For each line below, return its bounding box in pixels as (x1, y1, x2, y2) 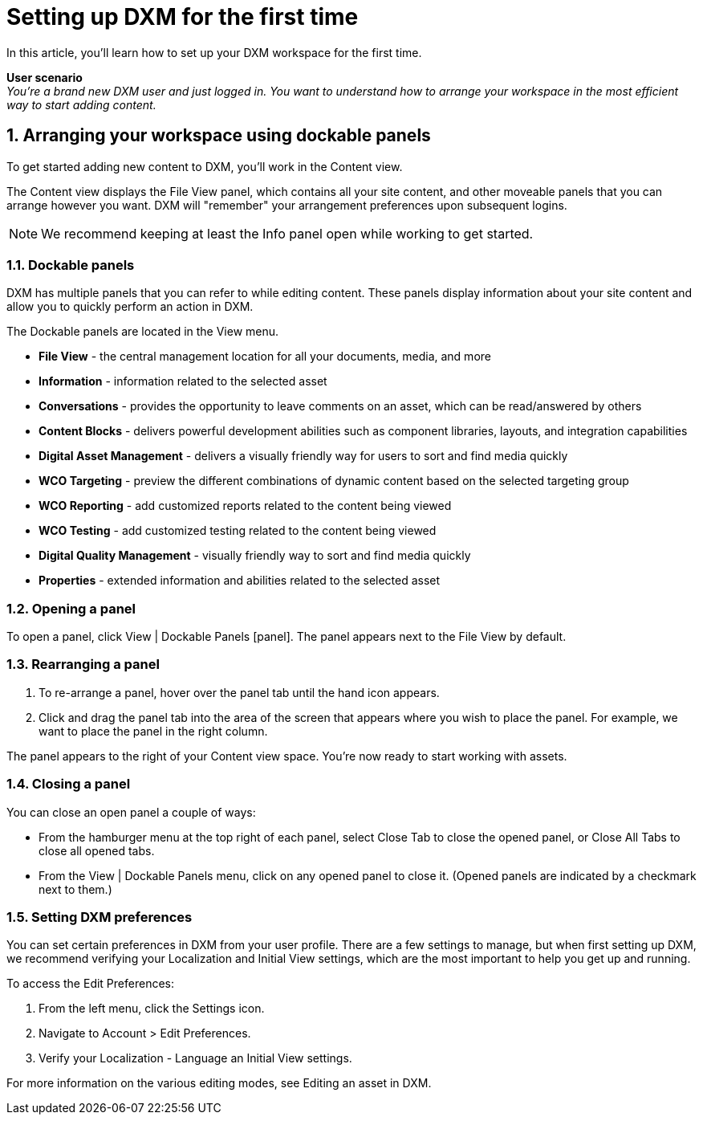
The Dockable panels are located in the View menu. (6, 324, 279, 339)
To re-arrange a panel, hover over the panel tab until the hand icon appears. (39, 685, 440, 699)
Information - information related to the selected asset (39, 374, 327, 389)
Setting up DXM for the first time (6, 3, 359, 31)
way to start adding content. (6, 97, 156, 112)
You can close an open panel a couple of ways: (6, 805, 256, 819)
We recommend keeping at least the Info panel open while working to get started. (41, 225, 534, 242)
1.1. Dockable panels (6, 256, 135, 273)
